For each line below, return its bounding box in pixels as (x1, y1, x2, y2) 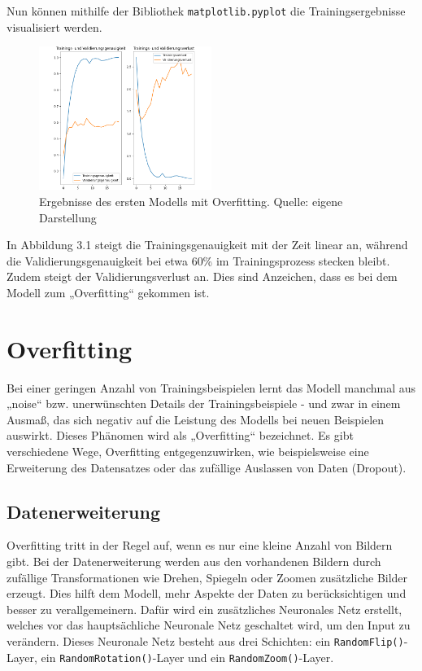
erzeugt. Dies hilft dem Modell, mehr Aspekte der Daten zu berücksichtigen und (7, 585, 407, 602)
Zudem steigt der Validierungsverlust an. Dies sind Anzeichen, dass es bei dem (7, 268, 398, 285)
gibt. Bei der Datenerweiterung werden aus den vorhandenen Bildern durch (7, 553, 381, 570)
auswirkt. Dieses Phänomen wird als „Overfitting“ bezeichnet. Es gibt (7, 427, 354, 444)
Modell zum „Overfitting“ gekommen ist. (7, 283, 210, 300)
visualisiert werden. (7, 18, 102, 35)
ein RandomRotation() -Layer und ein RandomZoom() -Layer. (41, 648, 334, 665)
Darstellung (39, 208, 97, 226)
